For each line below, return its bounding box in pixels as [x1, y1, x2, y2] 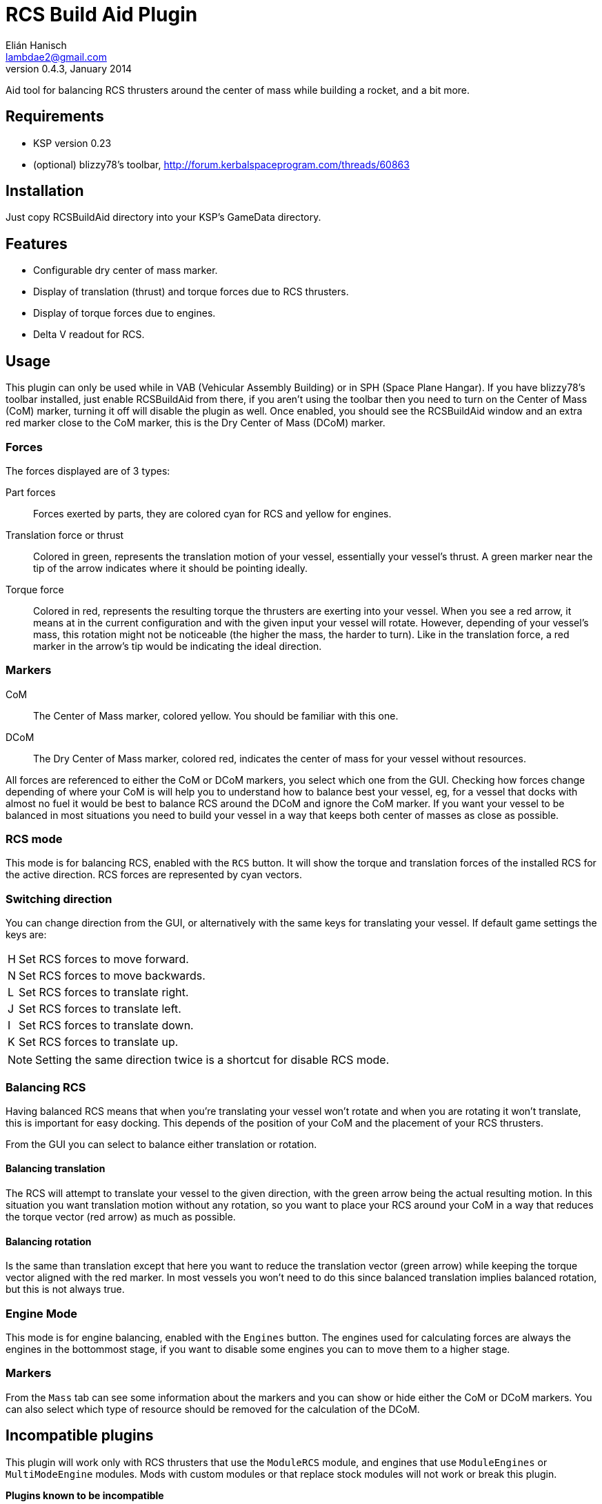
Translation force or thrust [6, 528, 124, 541]
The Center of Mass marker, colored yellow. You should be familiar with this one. [33, 709, 399, 722]
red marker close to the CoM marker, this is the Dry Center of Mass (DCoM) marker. [6, 417, 385, 429]
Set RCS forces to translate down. [19, 1018, 194, 1033]
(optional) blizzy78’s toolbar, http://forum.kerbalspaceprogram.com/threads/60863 [33, 158, 410, 170]
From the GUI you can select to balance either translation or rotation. [6, 1138, 317, 1150]
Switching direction [6, 891, 112, 906]
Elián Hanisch [6, 39, 67, 51]
